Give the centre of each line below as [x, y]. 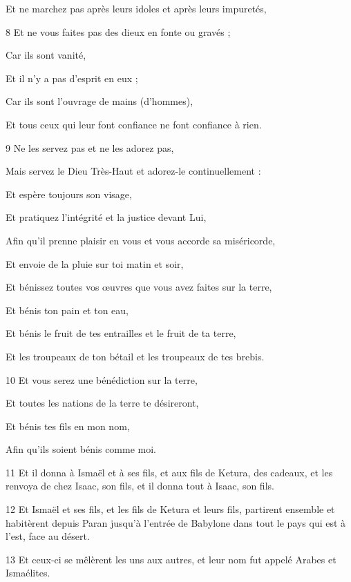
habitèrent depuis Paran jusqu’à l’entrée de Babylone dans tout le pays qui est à [176, 522]
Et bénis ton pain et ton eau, [67, 310]
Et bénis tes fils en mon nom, [68, 426]
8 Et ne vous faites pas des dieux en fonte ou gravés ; [118, 31]
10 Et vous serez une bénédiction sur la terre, [102, 379]
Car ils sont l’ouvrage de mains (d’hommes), [99, 101]
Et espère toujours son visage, [69, 194]
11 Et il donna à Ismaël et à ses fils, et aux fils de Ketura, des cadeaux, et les [169, 472]
